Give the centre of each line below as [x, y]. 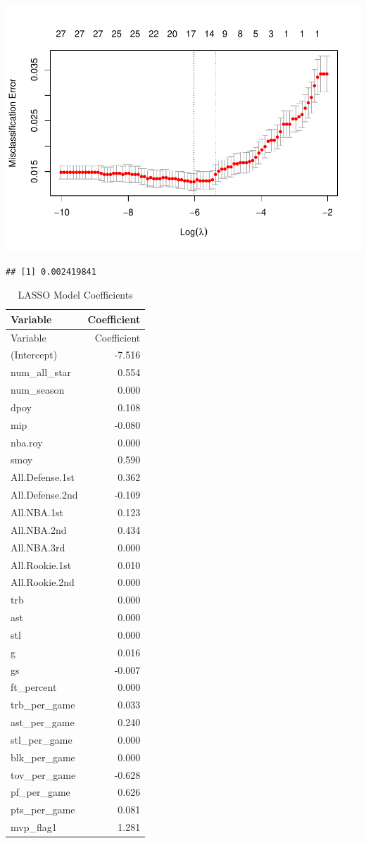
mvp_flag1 [34, 827]
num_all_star [41, 372]
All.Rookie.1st [41, 564]
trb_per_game [43, 705]
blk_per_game [43, 757]
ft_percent [34, 687]
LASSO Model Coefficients [75, 295]
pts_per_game [43, 810]
